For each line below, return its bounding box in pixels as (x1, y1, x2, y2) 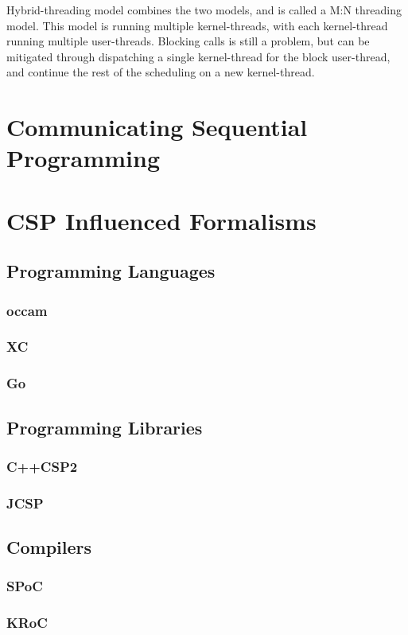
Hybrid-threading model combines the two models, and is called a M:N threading (6, 2, 402, 18)
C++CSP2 (6, 456, 78, 476)
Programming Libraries (6, 415, 203, 439)
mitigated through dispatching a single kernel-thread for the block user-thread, (6, 48, 391, 64)
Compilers (6, 535, 92, 559)
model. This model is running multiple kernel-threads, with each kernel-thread (6, 17, 388, 33)
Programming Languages (6, 259, 216, 283)
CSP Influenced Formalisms (6, 204, 317, 236)
